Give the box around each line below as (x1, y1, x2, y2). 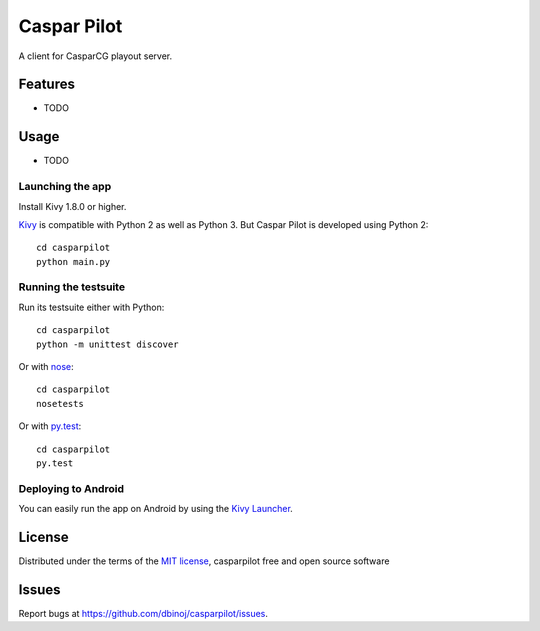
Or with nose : (18, 360, 74, 372)
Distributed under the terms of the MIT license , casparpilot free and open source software (18, 555, 390, 567)
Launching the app (18, 180, 112, 194)
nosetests (36, 398, 84, 409)
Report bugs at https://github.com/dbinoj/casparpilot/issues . (18, 607, 269, 619)
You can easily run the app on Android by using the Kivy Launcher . (18, 503, 294, 515)
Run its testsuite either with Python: (18, 301, 165, 313)
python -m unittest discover (36, 338, 179, 350)
